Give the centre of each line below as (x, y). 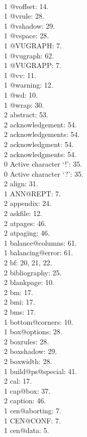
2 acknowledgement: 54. (40, 124)
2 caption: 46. (25, 400)
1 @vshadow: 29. (30, 25)
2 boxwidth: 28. (28, 361)
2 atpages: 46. (25, 223)
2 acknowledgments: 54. (40, 154)
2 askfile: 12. (23, 213)
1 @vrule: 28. (24, 16)
